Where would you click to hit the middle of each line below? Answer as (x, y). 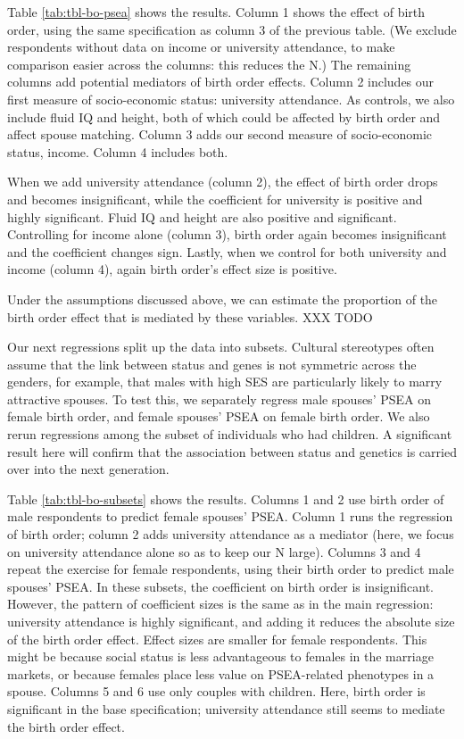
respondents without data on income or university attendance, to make (201, 47)
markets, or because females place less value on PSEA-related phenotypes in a (221, 673)
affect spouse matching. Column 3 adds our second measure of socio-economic (220, 134)
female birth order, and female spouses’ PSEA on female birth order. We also (219, 416)
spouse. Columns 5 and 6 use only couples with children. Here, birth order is (216, 691)
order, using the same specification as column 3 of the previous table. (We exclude (232, 29)
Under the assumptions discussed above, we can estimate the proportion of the (223, 299)
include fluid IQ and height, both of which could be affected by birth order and (224, 116)
